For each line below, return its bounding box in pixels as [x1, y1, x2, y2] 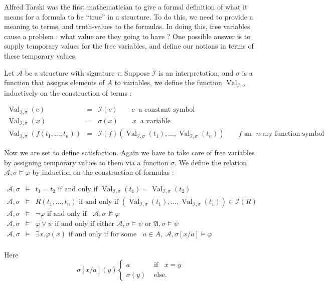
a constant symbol [138, 106, 195, 114]
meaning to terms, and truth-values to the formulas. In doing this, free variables [4, 21, 250, 32]
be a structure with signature [25, 67, 115, 78]
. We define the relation [175, 157, 247, 167]
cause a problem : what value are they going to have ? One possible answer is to [4, 31, 251, 41]
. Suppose [120, 67, 150, 78]
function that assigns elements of [4, 77, 105, 88]
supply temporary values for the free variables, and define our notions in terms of [4, 41, 254, 51]
